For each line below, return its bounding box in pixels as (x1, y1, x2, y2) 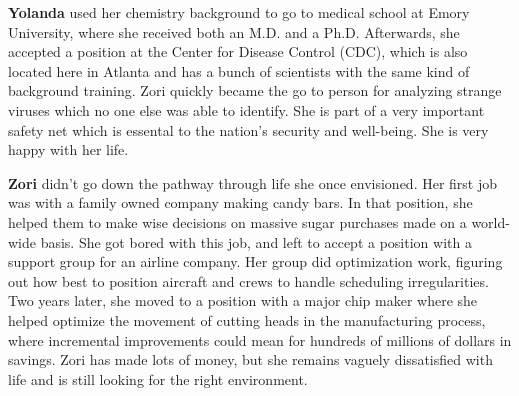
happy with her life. (8, 139, 129, 160)
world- (471, 211, 510, 232)
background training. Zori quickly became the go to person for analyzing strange (8, 80, 502, 101)
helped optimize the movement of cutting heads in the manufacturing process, (8, 309, 486, 330)
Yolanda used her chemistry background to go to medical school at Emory (8, 2, 470, 22)
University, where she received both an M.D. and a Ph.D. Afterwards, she (8, 21, 460, 42)
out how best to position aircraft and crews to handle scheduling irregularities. (8, 270, 489, 291)
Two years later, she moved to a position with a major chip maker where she (8, 290, 478, 311)
